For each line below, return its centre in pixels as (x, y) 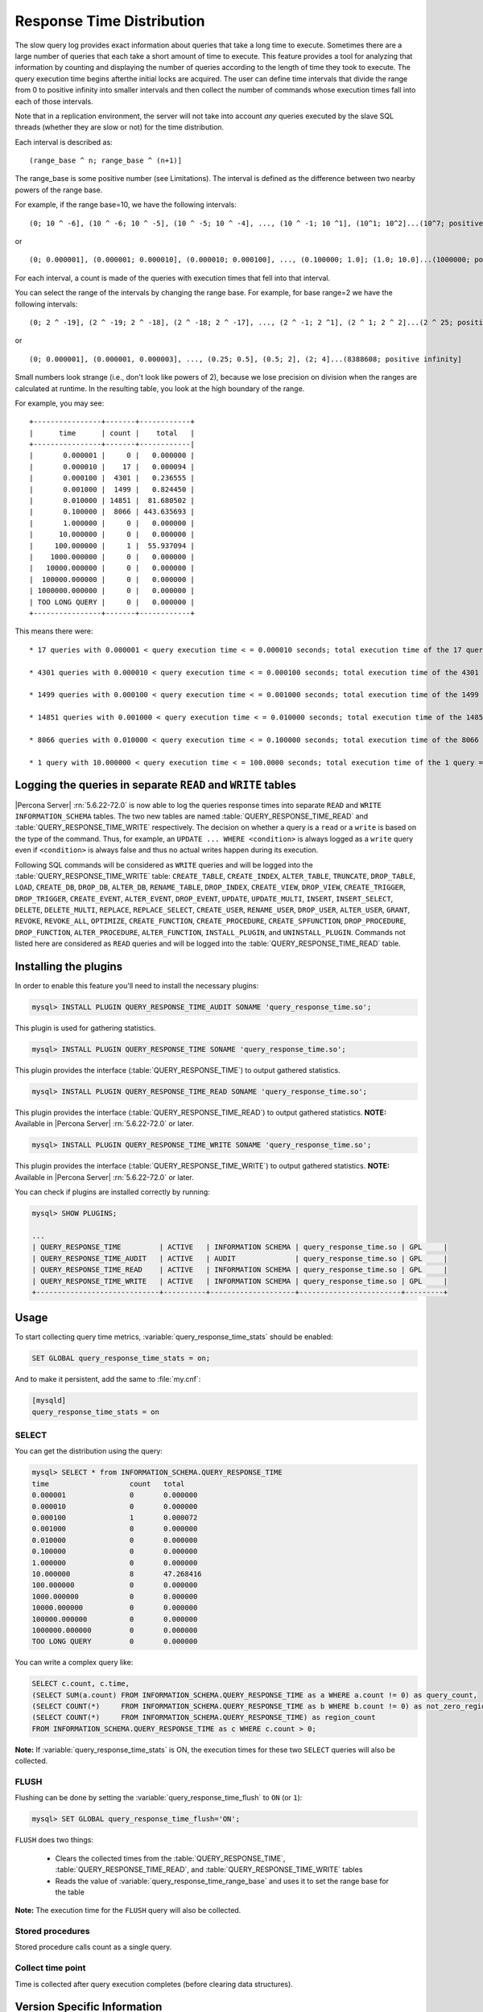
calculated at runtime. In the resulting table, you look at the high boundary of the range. (160, 388)
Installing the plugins (69, 967)
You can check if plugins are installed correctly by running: (113, 1192)
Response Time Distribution (110, 21)
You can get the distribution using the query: (89, 1451)
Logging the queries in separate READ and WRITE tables (156, 785)
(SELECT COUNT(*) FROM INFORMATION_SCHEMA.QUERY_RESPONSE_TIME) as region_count (204, 1717)
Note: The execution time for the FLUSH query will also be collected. (128, 1911)
